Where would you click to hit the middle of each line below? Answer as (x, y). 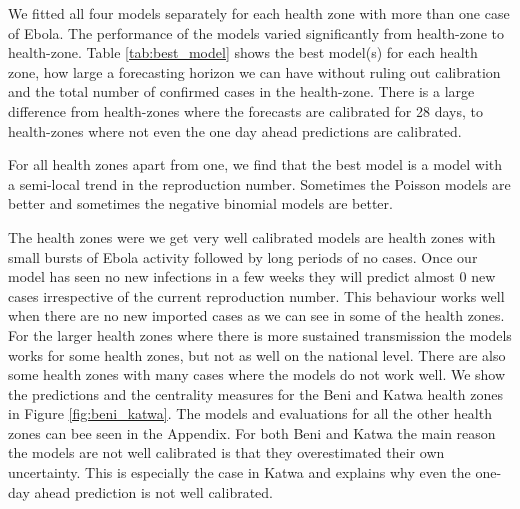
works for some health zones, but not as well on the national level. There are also (257, 354)
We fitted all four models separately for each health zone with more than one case (259, 13)
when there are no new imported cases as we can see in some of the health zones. (256, 315)
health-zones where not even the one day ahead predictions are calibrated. (235, 130)
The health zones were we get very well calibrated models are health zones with (252, 236)
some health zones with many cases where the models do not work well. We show (257, 374)
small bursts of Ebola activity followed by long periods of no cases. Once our (243, 256)
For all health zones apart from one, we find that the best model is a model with (255, 164)
